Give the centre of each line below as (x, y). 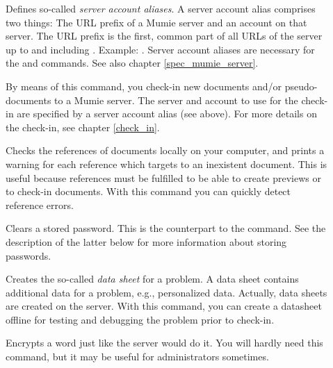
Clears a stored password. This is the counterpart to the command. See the (166, 228)
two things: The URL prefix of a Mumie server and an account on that (156, 22)
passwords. (29, 255)
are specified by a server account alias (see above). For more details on (167, 114)
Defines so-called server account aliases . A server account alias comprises (161, 8)
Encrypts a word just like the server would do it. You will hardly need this (164, 343)
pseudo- (301, 86)
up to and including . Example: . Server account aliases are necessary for (160, 49)
